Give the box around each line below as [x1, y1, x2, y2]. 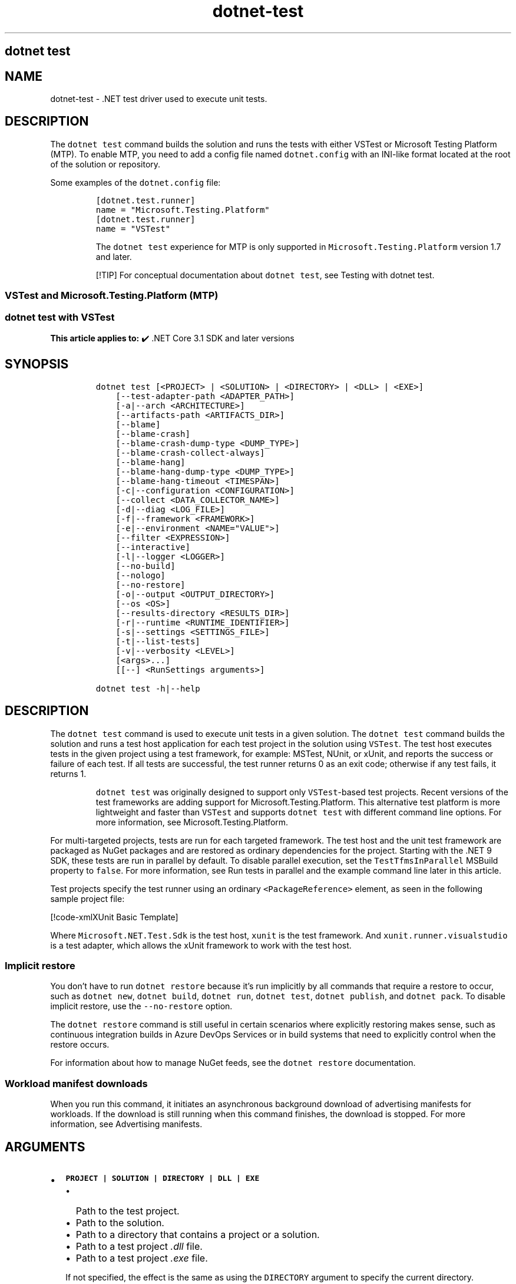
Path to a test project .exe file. [75, 1252, 208, 1265]
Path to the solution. [75, 1217, 164, 1229]
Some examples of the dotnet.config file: [50, 177, 221, 187]
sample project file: [50, 893, 125, 904]
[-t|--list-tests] [115, 636, 200, 646]
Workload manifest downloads [5, 1077, 148, 1089]
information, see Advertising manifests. [50, 1119, 203, 1130]
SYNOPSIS [5, 357, 69, 372]
